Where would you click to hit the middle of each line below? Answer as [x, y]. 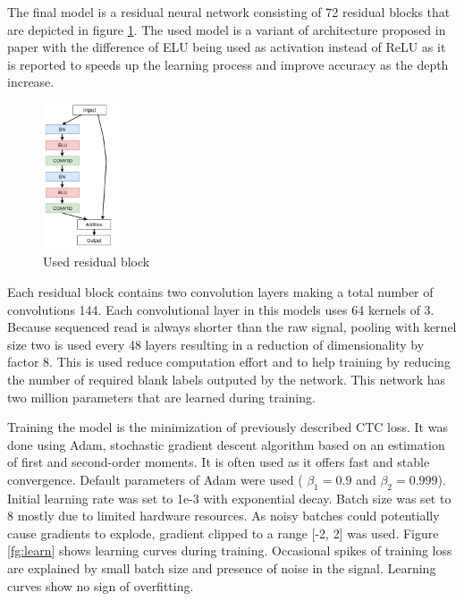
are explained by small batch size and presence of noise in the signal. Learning [222, 568]
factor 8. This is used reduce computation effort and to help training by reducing [229, 362]
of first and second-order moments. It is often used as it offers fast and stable [219, 462]
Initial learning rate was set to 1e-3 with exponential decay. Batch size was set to [229, 498]
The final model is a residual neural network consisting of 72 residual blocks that [229, 12]
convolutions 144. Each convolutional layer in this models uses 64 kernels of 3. [221, 309]
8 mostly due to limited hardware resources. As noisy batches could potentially [224, 516]
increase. [31, 82]
